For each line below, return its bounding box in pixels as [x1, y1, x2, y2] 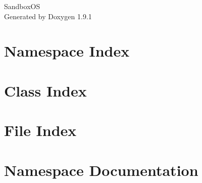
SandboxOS [4, 1, 40, 11]
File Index [4, 120, 77, 141]
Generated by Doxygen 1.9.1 [4, 11, 92, 21]
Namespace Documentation [4, 159, 198, 180]
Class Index [4, 80, 87, 101]
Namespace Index [4, 40, 130, 61]
